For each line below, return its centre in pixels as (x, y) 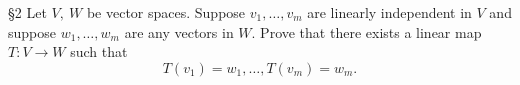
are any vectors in (179, 31)
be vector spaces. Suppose (166, 12)
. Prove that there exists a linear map (366, 31)
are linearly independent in (389, 12)
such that (99, 51)
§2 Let (27, 12)
